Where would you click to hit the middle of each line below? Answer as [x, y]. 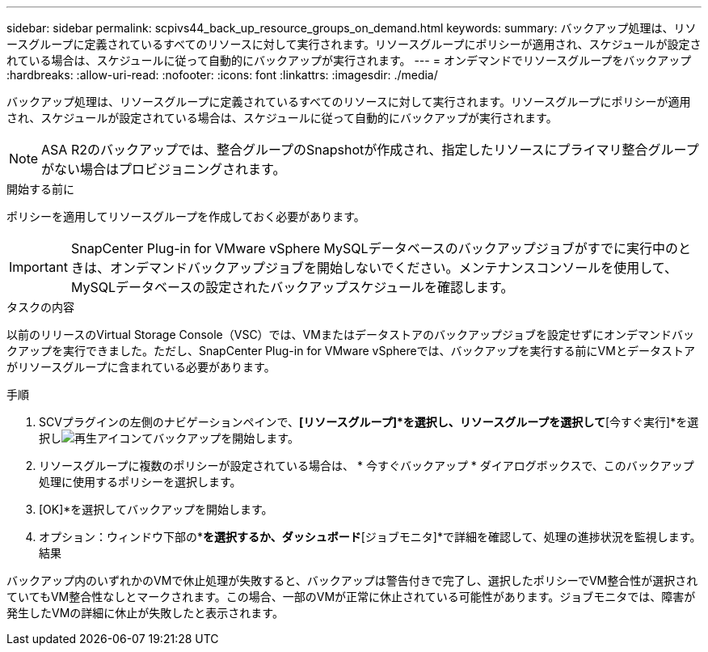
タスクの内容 [40, 307]
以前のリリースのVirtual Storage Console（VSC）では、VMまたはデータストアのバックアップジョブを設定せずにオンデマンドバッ [350, 334]
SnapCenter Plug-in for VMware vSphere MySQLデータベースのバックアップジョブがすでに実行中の [375, 248]
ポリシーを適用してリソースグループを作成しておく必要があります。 [186, 216]
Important [38, 267]
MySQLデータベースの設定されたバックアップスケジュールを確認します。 [292, 287]
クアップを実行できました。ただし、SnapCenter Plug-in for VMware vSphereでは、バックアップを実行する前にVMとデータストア [351, 351]
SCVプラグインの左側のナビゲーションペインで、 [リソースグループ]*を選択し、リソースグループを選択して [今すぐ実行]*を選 [369, 422]
